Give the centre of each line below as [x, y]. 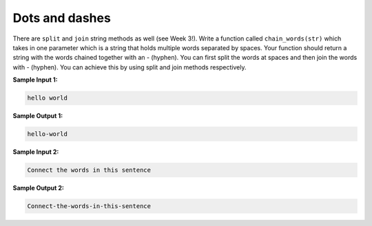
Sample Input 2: [36, 152]
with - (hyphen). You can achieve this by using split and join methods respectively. [130, 67]
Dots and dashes [62, 18]
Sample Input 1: [35, 80]
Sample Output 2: [39, 188]
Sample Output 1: [38, 116]
